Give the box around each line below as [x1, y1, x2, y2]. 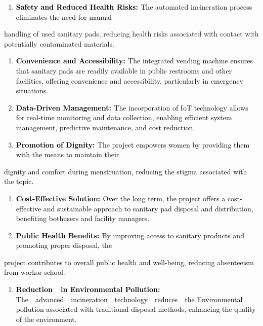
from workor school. [4, 267, 65, 277]
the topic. [4, 176, 34, 187]
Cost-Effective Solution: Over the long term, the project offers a [16, 193, 226, 203]
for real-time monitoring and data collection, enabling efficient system [16, 112, 232, 123]
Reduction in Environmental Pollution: [16, 284, 160, 295]
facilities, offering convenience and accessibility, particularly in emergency [16, 75, 243, 86]
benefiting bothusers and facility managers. [16, 213, 150, 224]
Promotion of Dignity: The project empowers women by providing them [16, 139, 250, 150]
